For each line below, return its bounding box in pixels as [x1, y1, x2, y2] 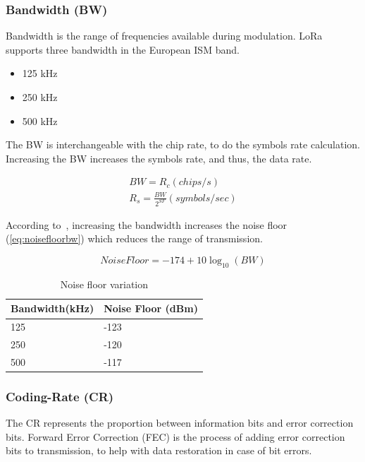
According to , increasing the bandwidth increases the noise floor [6, 217, 287, 232]
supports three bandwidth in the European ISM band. [6, 42, 240, 57]
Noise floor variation [60, 276, 149, 291]
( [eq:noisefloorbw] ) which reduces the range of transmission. [6, 231, 263, 246]
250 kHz [22, 90, 58, 104]
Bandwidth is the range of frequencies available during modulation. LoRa [6, 28, 323, 43]
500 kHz [22, 113, 58, 128]
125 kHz [22, 66, 58, 81]
